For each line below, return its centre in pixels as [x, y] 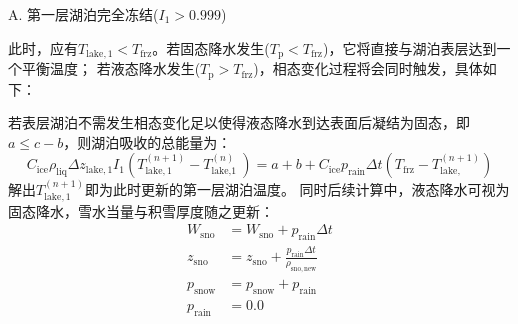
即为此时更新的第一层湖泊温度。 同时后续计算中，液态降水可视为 [297, 189]
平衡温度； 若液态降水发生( [111, 68]
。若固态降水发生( [211, 47]
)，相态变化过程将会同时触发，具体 [368, 68]
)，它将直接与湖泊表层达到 [409, 47]
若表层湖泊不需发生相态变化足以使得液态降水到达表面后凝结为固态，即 [239, 122]
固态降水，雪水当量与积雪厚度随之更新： [141, 210]
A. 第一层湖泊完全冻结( [83, 14]
